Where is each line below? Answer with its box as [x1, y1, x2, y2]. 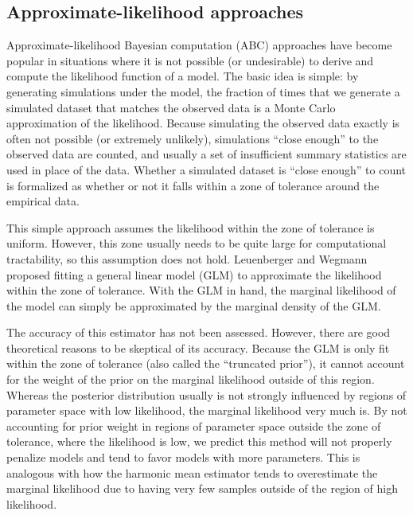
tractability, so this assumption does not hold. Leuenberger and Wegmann [6, 250, 368, 267]
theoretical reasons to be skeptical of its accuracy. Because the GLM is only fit [6, 339, 390, 356]
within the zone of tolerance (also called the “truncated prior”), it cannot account [6, 355, 405, 372]
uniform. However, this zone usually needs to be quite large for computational [6, 235, 387, 252]
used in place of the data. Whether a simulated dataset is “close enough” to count [6, 161, 407, 178]
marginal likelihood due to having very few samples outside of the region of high [6, 480, 398, 497]
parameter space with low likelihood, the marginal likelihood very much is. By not [6, 402, 407, 419]
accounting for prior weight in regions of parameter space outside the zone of [6, 417, 381, 434]
